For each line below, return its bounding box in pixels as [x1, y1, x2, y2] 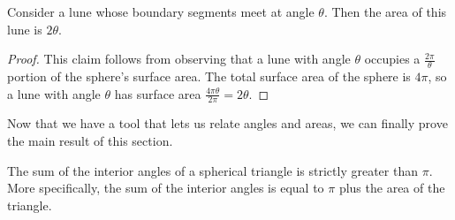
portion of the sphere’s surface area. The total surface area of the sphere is [7, 67, 411, 86]
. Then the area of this [323, 3, 447, 20]
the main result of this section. [7, 132, 173, 150]
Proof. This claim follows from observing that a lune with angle [7, 49, 351, 68]
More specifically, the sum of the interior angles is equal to [7, 178, 324, 197]
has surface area [114, 84, 201, 102]
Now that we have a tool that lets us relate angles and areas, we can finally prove [7, 114, 448, 133]
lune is [7, 19, 42, 38]
